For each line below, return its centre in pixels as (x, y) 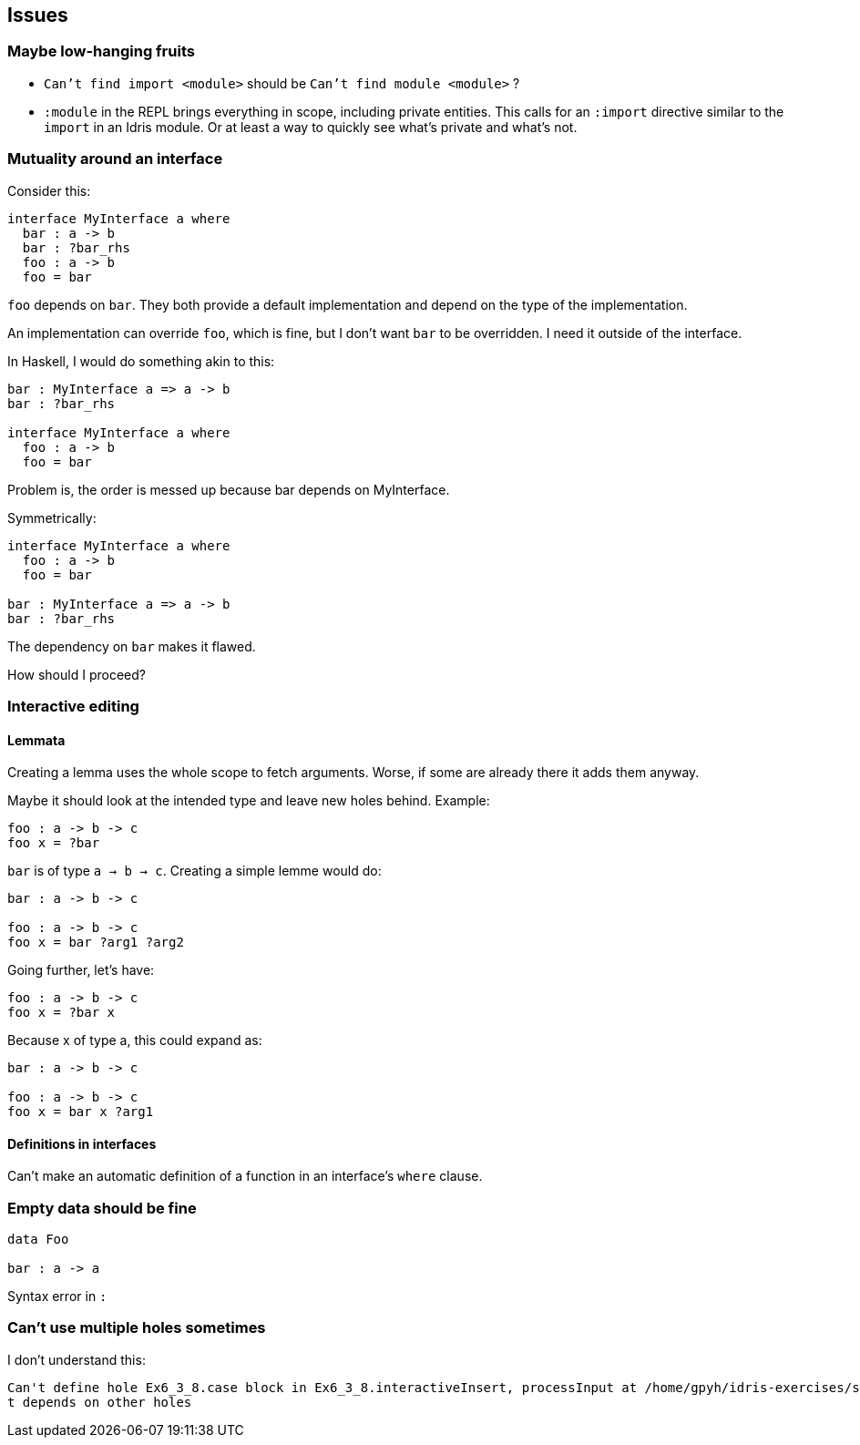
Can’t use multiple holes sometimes (137, 1328)
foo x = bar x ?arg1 (81, 1112)
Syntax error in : (57, 1296)
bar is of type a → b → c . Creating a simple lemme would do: (195, 871)
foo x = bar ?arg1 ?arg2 (96, 943)
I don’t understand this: (77, 1359)
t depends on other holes (100, 1402)
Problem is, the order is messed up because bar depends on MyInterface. (229, 489)
